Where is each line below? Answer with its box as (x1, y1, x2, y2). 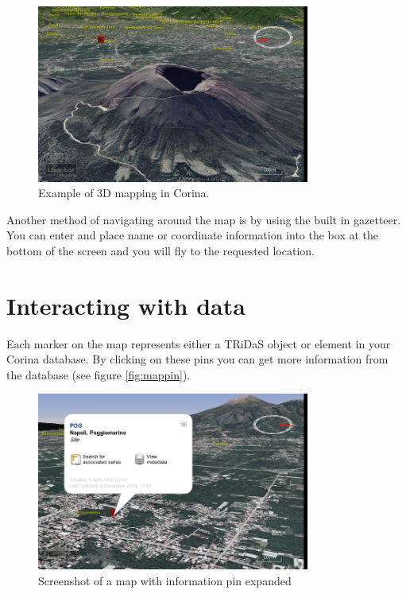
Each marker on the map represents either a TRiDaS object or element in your (6, 335, 391, 351)
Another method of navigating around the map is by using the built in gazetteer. (6, 211, 401, 227)
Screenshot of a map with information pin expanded (38, 572, 292, 588)
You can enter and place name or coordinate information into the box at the (6, 227, 379, 243)
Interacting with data (6, 289, 246, 321)
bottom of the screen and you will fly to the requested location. (6, 242, 315, 258)
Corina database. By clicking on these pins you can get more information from (6, 351, 389, 367)
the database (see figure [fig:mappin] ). (6, 366, 191, 382)
